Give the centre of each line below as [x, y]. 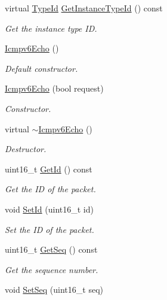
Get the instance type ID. [51, 28]
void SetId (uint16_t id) [49, 209]
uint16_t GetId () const [49, 169]
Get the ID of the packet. [50, 189]
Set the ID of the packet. [50, 229]
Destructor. [26, 149]
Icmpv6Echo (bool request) [54, 88]
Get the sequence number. [52, 269]
